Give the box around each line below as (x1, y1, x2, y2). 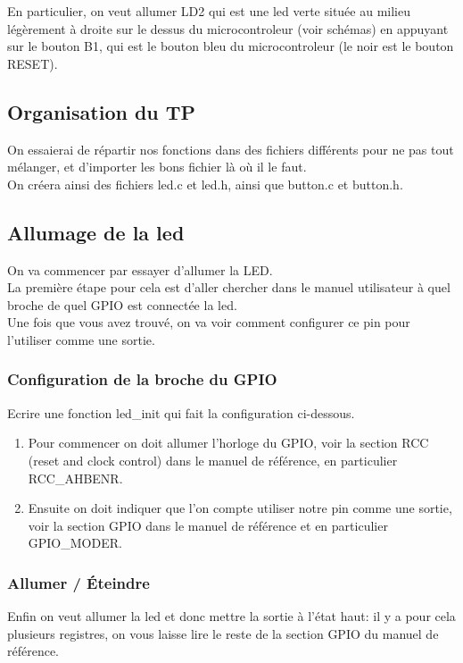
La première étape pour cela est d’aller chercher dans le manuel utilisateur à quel (7, 278, 451, 297)
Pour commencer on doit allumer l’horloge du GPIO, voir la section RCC (28, 433, 429, 452)
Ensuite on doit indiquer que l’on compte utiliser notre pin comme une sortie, (28, 499, 452, 517)
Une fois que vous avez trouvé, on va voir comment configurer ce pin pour (7, 313, 410, 331)
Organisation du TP (7, 97, 196, 125)
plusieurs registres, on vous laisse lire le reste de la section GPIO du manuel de (7, 624, 439, 642)
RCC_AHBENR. (28, 468, 123, 487)
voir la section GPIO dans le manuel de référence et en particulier (28, 516, 388, 534)
